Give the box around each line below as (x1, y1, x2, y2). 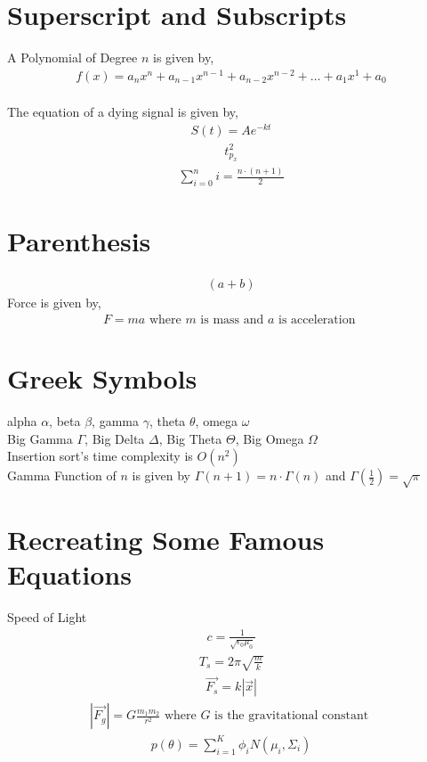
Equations (7, 556, 132, 593)
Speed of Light (7, 608, 87, 627)
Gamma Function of (7, 466, 117, 485)
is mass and (200, 313, 264, 326)
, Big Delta (85, 429, 145, 447)
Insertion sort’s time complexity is (7, 447, 193, 465)
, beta (49, 412, 81, 430)
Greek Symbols (7, 360, 197, 397)
